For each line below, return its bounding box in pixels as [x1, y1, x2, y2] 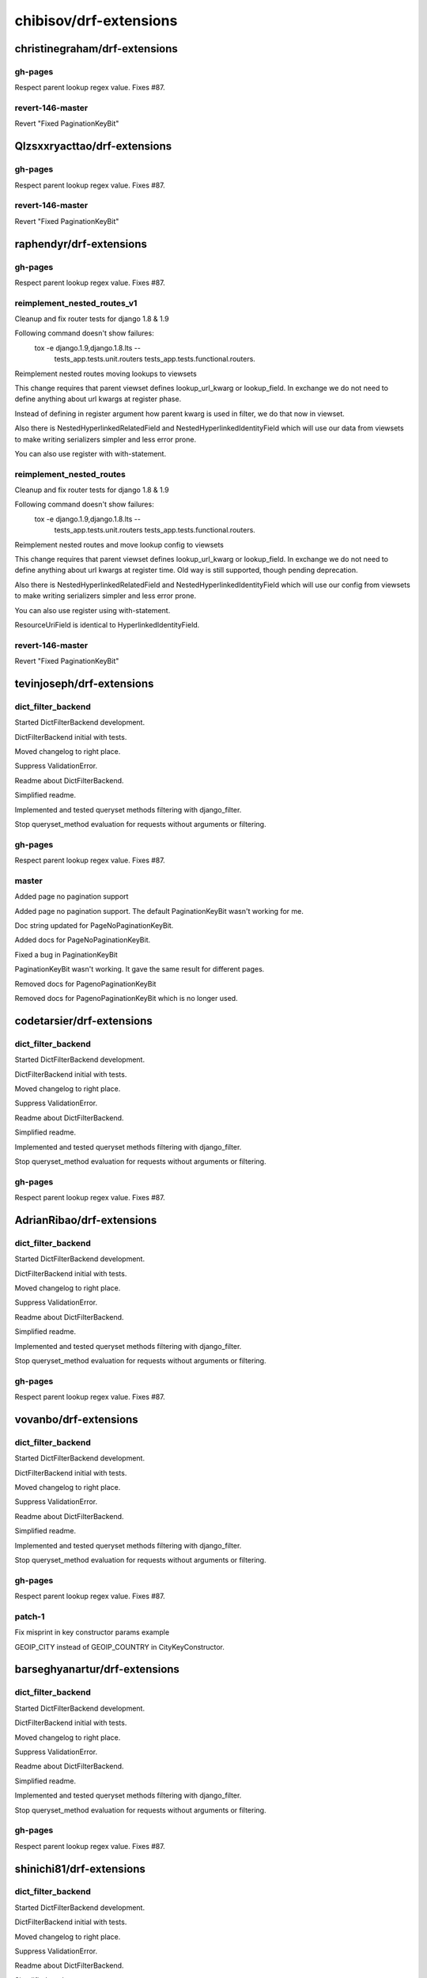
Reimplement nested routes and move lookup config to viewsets [14, 540, 225, 549]
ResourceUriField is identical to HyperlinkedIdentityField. [14, 620, 200, 629]
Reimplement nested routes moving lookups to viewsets [14, 369, 197, 378]
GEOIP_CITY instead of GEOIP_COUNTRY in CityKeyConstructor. [14, 1642, 225, 1651]
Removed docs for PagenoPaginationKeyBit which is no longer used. [14, 994, 238, 1003]
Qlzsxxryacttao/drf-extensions [14, 139, 172, 153]
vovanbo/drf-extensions [14, 1412, 138, 1426]
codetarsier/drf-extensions [14, 1014, 153, 1028]
